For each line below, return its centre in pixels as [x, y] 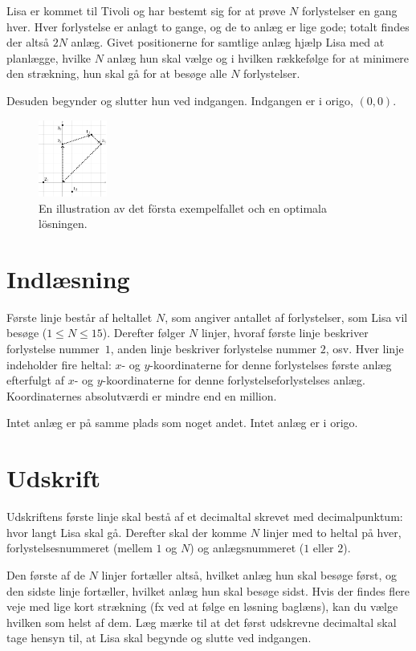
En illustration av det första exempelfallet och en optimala [183, 208]
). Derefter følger [144, 333]
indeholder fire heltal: [59, 364]
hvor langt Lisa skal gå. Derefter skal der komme [127, 532]
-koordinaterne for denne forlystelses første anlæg [271, 364]
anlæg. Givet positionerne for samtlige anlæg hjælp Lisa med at [228, 42]
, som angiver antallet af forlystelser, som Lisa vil [286, 317]
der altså [28, 42]
